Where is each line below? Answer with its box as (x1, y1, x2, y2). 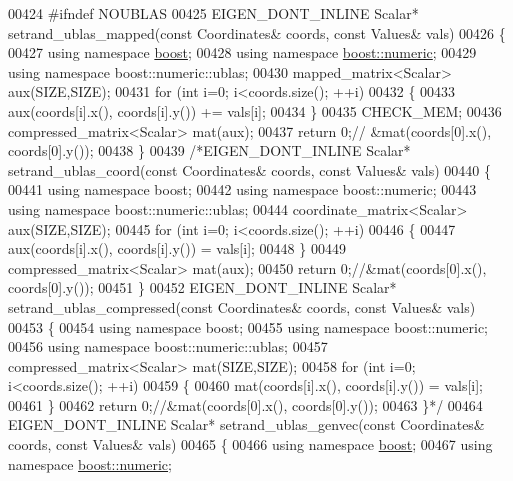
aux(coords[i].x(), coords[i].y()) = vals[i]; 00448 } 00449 (8, 238, 346, 259)
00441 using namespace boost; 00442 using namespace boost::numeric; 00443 (8, 179, 477, 200)
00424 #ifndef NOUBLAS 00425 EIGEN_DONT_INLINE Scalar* (8, 3, 419, 23)
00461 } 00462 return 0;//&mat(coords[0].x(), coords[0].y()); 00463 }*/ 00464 (8, 394, 483, 415)
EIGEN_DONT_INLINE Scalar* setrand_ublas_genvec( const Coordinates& (8, 414, 485, 435)
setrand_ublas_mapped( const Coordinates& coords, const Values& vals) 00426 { (8, 22, 506, 43)
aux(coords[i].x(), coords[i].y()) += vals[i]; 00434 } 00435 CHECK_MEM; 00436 (8, 100, 502, 121)
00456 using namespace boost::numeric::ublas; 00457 (8, 336, 328, 357)
